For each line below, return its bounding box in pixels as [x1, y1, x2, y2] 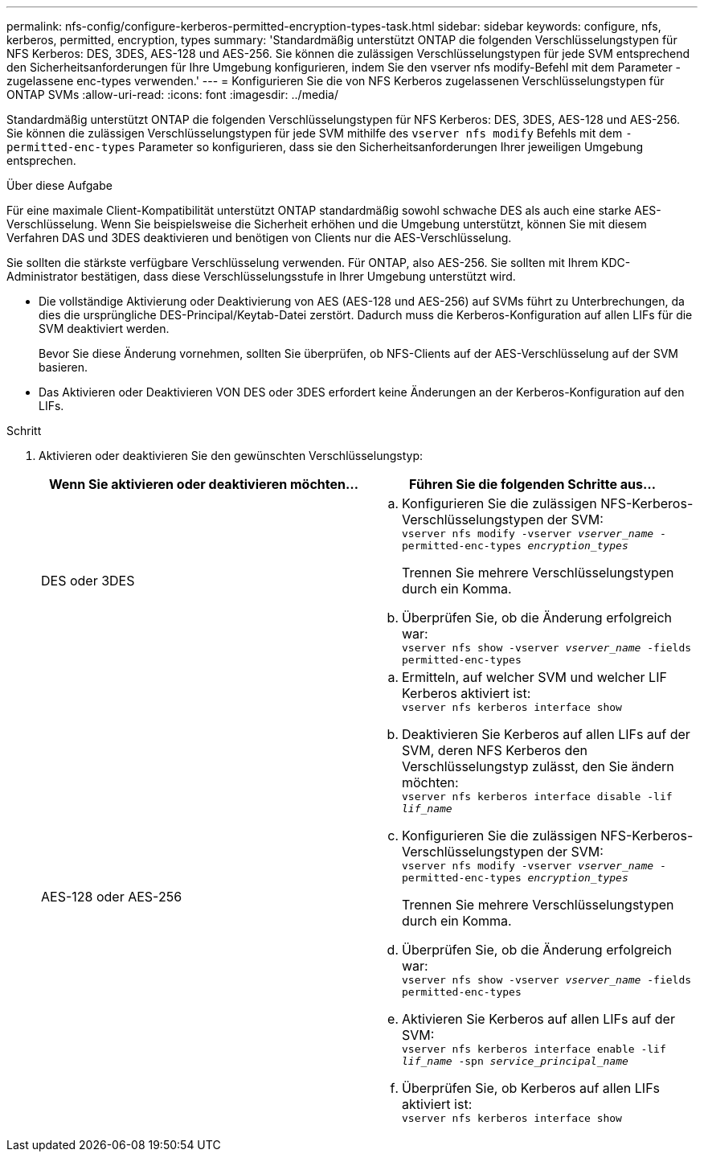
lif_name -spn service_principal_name [402, 1055, 628, 1067]
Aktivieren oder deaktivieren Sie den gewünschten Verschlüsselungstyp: [39, 449, 423, 462]
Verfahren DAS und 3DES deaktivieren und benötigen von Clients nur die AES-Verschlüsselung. [6, 231, 512, 244]
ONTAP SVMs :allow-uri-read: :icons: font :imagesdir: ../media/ [6, 88, 338, 101]
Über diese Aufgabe [6, 179, 113, 192]
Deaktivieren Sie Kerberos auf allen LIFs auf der [402, 726, 690, 742]
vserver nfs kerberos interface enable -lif [402, 1043, 666, 1055]
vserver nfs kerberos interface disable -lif [402, 790, 673, 803]
